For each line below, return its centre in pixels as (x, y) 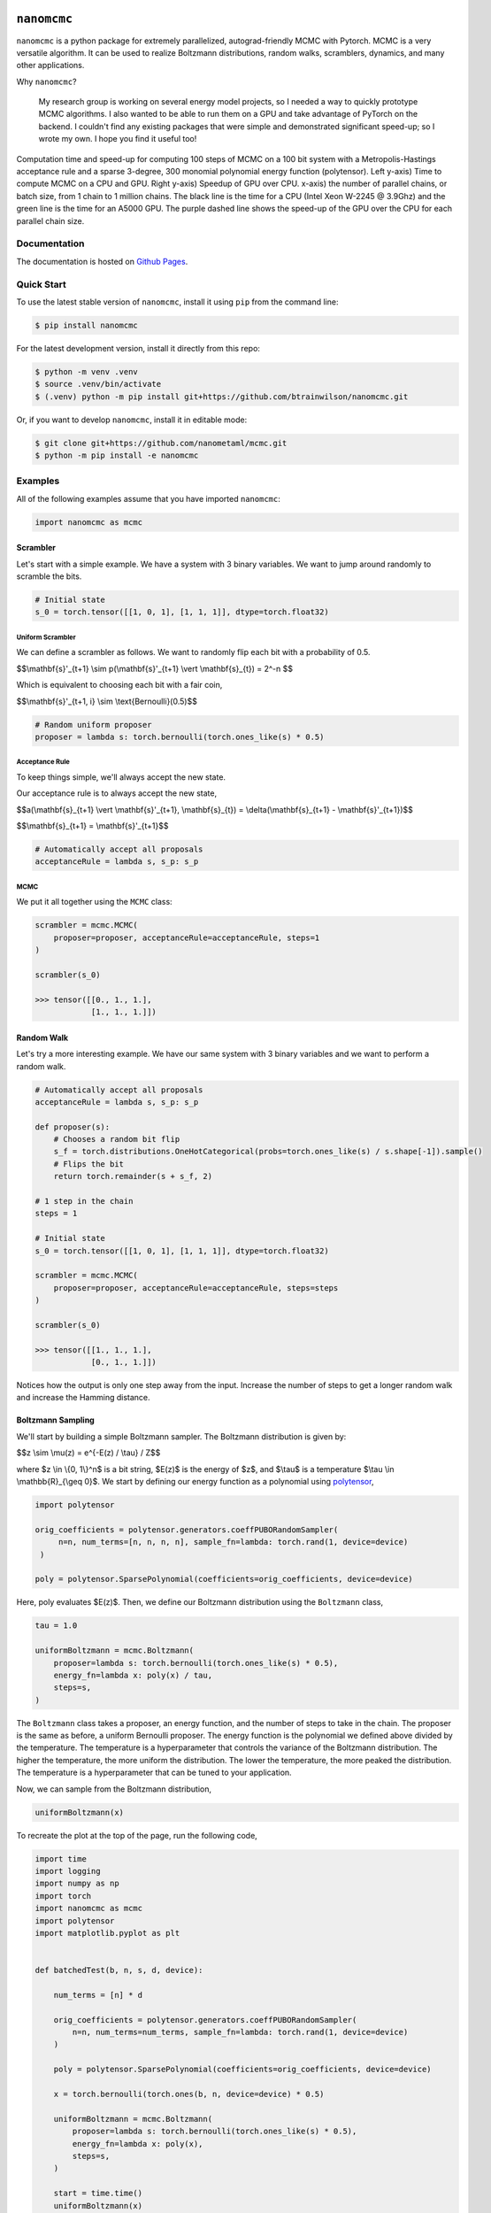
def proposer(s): (73, 1127)
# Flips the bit (88, 1164)
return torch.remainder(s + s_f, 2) (133, 1176)
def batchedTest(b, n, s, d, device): (119, 1970)
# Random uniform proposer (93, 725)
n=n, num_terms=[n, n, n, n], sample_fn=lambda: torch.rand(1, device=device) (233, 1542)
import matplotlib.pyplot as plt (107, 1933)
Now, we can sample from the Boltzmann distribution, (114, 1789)
